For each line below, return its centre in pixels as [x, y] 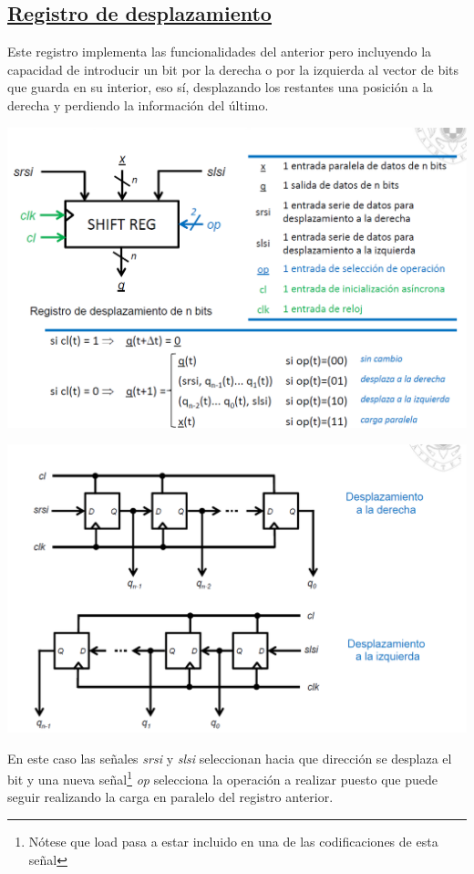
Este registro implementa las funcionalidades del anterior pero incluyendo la [220, 52]
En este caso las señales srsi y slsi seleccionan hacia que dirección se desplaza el [230, 758]
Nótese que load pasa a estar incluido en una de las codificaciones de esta [233, 841]
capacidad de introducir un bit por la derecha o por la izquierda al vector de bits [233, 69]
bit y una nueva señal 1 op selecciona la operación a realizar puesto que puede [222, 778]
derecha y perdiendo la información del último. [138, 104]
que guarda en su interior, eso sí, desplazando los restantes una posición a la [220, 87]
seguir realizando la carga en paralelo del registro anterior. [170, 797]
